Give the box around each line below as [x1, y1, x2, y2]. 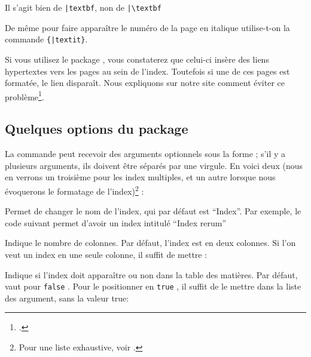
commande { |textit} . [5, 33, 88, 45]
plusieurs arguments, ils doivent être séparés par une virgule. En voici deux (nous [5, 159, 303, 171]
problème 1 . [5, 88, 44, 103]
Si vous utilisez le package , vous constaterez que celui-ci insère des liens [5, 53, 269, 65]
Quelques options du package [5, 119, 188, 138]
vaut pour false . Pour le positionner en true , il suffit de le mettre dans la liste [5, 280, 301, 293]
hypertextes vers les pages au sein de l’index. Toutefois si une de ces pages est [5, 64, 290, 77]
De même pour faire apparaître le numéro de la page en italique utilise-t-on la [5, 21, 290, 33]
